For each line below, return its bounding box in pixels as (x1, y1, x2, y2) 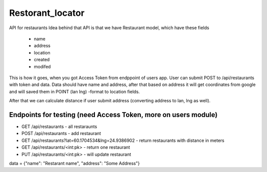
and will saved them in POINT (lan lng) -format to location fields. (9, 88, 140, 94)
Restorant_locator (9, 7, 85, 18)
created (34, 57, 50, 63)
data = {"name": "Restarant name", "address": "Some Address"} (9, 160, 140, 166)
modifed (34, 63, 51, 69)
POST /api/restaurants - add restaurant (21, 130, 101, 136)
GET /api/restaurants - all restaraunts (21, 124, 97, 129)
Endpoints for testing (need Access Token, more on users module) (9, 110, 218, 119)
